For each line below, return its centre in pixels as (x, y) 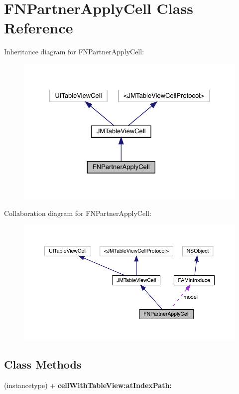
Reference (39, 28)
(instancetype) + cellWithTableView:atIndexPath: (88, 385)
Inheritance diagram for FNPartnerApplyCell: (74, 52)
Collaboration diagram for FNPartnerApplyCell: (78, 213)
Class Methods (43, 364)
